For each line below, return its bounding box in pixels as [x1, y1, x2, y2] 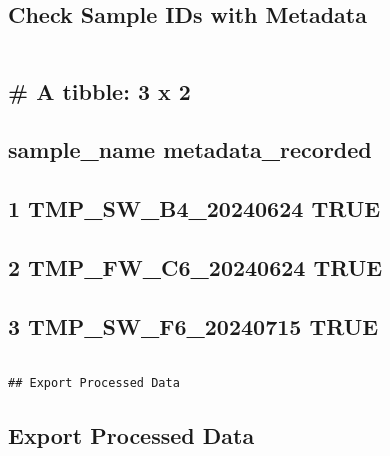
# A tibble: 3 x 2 [8, 75, 191, 106]
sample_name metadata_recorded [8, 134, 372, 165]
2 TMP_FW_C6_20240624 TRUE [8, 251, 383, 282]
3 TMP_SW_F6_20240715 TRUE [8, 310, 379, 341]
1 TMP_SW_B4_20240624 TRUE [8, 193, 381, 224]
